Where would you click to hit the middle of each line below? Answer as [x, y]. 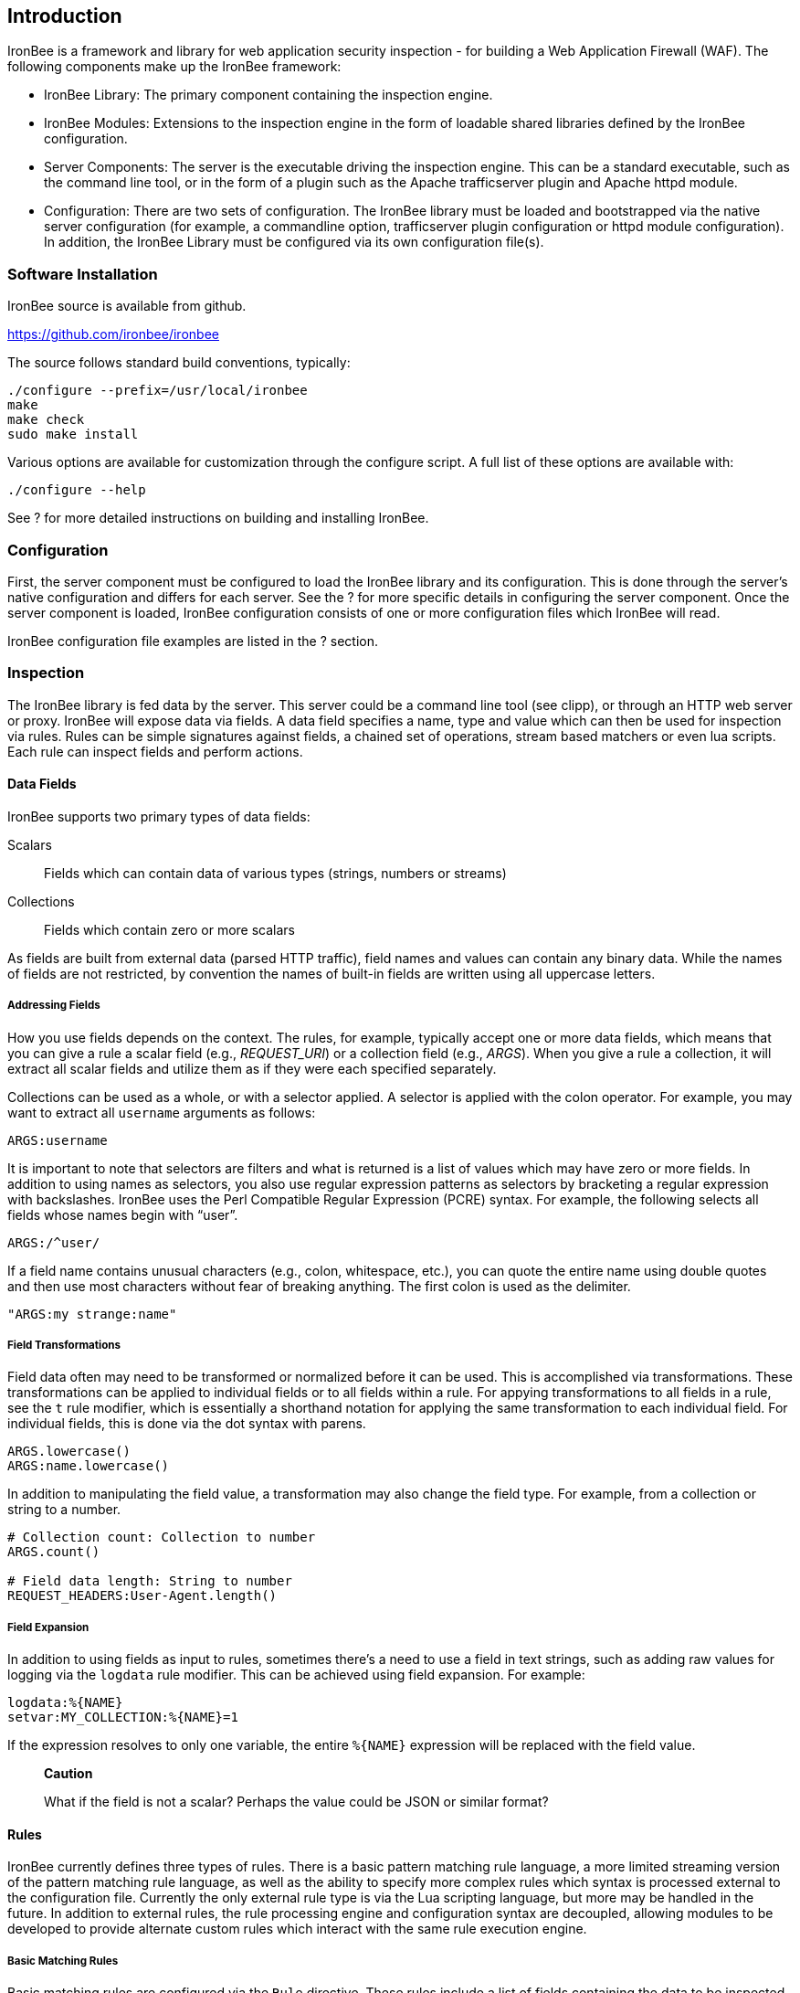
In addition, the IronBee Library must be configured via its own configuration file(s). [294, 242]
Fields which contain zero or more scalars [169, 929]
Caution [68, 1774]
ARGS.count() [54, 1552]
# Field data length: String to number [150, 1581]
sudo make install [73, 435]
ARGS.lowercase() [69, 1452]
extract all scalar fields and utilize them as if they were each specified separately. [252, 1068]
